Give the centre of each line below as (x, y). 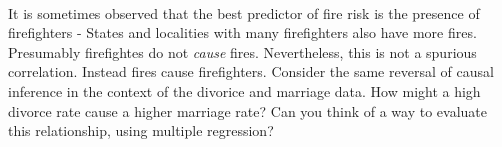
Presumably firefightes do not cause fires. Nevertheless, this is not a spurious (242, 51)
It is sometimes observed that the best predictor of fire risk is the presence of (244, 12)
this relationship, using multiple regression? (141, 130)
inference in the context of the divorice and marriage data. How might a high (244, 90)
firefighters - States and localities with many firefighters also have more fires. (242, 32)
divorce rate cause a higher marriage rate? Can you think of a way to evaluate (247, 110)
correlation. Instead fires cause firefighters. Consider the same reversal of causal (251, 71)
